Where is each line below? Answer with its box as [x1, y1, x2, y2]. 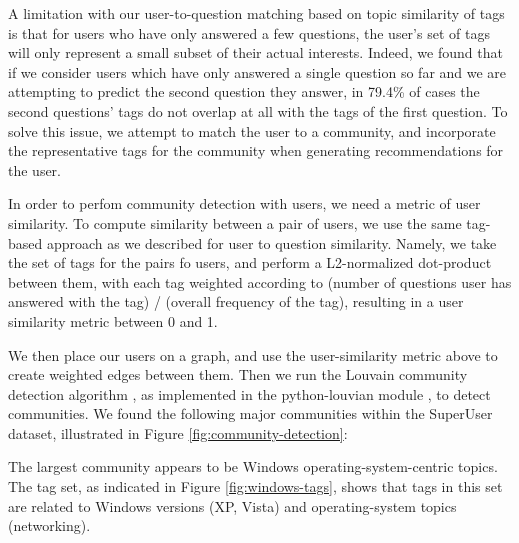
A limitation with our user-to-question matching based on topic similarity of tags [8, 3, 505, 23]
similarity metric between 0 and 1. [8, 310, 218, 331]
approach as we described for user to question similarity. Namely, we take [46, 232, 497, 253]
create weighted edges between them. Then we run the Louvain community [8, 364, 468, 385]
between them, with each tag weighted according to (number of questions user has [8, 271, 512, 292]
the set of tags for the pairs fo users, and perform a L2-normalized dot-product [8, 252, 492, 273]
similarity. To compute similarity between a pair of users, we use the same [8, 212, 462, 233]
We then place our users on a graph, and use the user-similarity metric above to [8, 344, 498, 365]
